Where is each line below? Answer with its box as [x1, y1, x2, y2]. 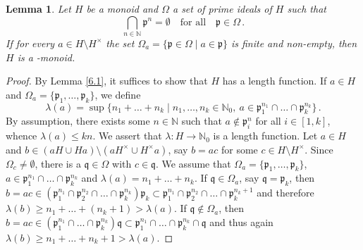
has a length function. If [222, 73, 327, 88]
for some [221, 142, 258, 156]
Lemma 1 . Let [6, 1, 71, 15]
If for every [6, 35, 55, 50]
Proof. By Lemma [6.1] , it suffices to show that [6, 73, 208, 88]
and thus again [209, 214, 273, 229]
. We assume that [155, 156, 231, 170]
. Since [304, 142, 333, 156]
